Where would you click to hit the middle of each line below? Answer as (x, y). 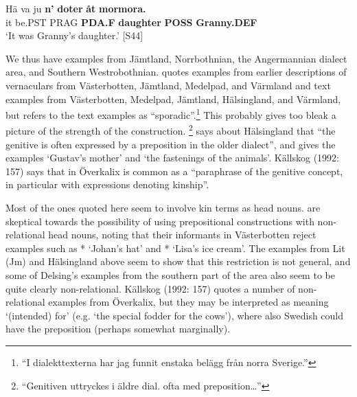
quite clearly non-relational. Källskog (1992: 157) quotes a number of (150, 288)
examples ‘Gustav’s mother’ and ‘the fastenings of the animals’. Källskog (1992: (173, 158)
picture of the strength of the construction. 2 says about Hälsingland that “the (171, 130)
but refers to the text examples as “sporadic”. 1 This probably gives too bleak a (171, 114)
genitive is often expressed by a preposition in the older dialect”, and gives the (171, 144)
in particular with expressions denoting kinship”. (107, 184)
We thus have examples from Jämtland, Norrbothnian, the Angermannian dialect (176, 58)
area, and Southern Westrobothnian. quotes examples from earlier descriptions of (176, 72)
